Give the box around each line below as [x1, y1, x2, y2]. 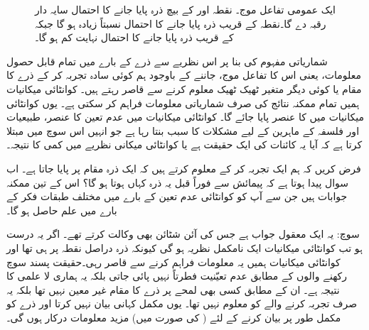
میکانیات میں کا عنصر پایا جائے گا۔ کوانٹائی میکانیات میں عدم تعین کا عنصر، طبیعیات [6, 109, 364, 124]
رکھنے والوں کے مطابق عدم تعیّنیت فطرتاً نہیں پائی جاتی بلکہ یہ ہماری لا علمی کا [6, 268, 348, 283]
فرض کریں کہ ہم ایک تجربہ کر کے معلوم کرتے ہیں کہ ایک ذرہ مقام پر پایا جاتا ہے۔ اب [6, 160, 361, 175]
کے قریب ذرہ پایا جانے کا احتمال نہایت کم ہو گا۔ [35, 30, 234, 45]
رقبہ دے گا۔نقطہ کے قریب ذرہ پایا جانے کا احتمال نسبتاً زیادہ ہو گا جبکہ [35, 16, 326, 31]
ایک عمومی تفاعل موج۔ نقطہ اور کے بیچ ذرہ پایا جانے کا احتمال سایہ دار [35, 2, 336, 16]
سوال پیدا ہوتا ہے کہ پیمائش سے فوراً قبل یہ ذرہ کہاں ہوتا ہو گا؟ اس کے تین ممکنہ [6, 175, 349, 189]
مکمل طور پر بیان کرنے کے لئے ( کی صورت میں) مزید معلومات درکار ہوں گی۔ [6, 309, 341, 324]
